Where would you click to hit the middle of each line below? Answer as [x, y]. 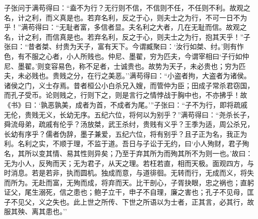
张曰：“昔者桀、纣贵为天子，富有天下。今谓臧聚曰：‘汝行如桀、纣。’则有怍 [124, 46]
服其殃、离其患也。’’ [35, 211]
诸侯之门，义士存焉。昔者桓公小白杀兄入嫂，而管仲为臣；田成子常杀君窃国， [129, 85]
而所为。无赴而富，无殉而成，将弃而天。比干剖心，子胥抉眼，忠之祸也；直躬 [129, 182]
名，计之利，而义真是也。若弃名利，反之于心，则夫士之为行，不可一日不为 [126, 17]
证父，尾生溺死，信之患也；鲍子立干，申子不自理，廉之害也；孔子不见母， [126, 192]
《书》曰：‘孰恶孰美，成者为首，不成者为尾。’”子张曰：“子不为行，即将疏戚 [126, 104]
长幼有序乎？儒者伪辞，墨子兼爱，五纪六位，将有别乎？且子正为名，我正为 [126, 134]
